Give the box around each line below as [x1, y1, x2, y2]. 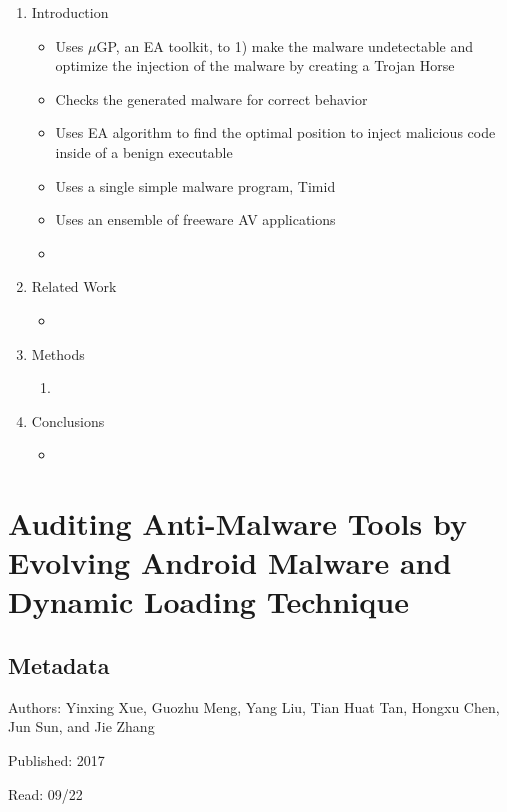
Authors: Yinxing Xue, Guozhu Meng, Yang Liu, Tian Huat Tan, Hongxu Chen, [8, 696, 500, 717]
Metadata [8, 650, 110, 681]
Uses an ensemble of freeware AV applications [55, 209, 336, 230]
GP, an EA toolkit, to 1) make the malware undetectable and [96, 35, 474, 56]
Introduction [31, 2, 109, 22]
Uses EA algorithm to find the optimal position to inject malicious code [55, 122, 496, 143]
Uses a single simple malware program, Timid [55, 175, 336, 196]
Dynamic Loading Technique [8, 581, 409, 622]
